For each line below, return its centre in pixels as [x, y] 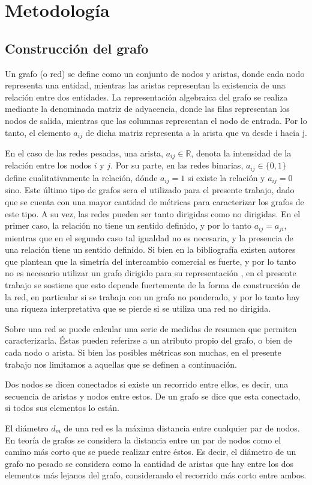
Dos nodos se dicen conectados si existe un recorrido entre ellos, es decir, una [147, 384]
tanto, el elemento [38, 132]
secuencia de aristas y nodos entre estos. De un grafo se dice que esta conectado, [153, 396]
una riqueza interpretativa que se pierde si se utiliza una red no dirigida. [138, 308]
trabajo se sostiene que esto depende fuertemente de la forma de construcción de [153, 284]
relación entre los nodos [48, 165]
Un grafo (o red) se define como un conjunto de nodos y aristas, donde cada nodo [155, 73]
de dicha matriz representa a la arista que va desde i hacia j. [196, 132]
